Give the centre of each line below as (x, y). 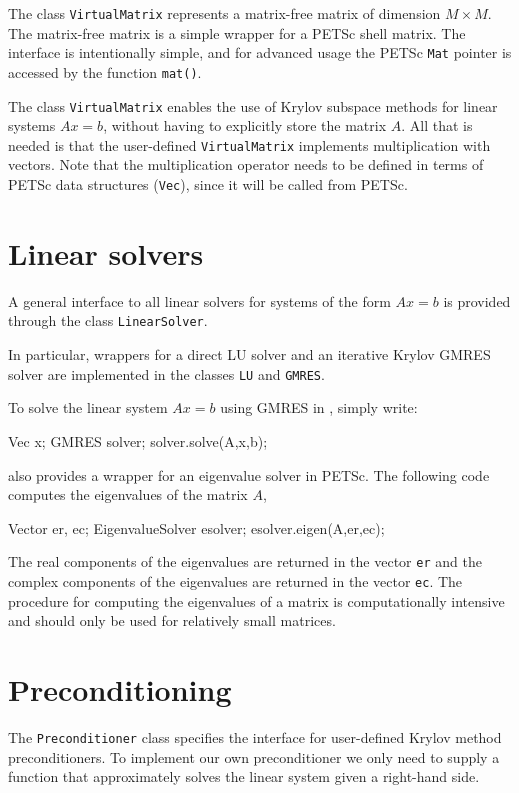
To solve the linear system (88, 407)
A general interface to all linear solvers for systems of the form (199, 300)
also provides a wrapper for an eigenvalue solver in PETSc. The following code (249, 474)
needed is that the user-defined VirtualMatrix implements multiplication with (249, 144)
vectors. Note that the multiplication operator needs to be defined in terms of (246, 164)
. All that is (437, 125)
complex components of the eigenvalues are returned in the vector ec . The (235, 580)
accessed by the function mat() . (105, 71)
